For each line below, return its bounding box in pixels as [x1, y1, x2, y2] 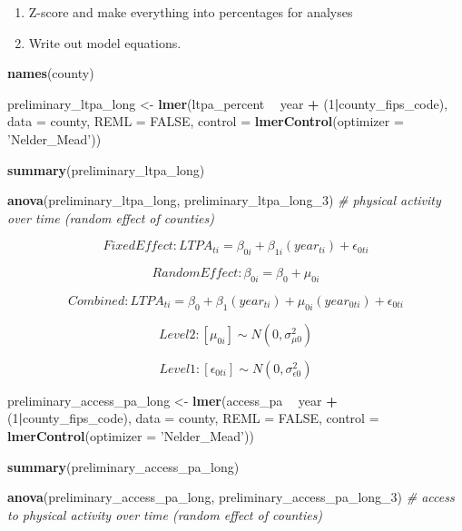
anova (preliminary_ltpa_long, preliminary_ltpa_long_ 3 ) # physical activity [7, 191, 441, 210]
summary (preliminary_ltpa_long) [7, 160, 205, 179]
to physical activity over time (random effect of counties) [7, 505, 323, 524]
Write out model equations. [28, 33, 182, 52]
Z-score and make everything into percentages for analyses [28, 3, 353, 21]
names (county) [7, 64, 94, 83]
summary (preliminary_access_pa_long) [7, 457, 240, 476]
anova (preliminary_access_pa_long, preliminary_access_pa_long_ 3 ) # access [7, 487, 455, 506]
